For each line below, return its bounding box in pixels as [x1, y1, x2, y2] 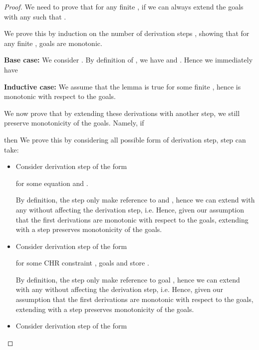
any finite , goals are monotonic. [4, 37, 102, 48]
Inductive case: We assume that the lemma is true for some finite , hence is [4, 81, 241, 91]
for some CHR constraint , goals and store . [15, 257, 149, 268]
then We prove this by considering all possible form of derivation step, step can [4, 134, 246, 144]
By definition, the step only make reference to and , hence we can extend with [15, 194, 255, 205]
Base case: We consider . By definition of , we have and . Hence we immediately [4, 54, 253, 65]
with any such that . [4, 11, 66, 21]
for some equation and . [15, 177, 88, 188]
